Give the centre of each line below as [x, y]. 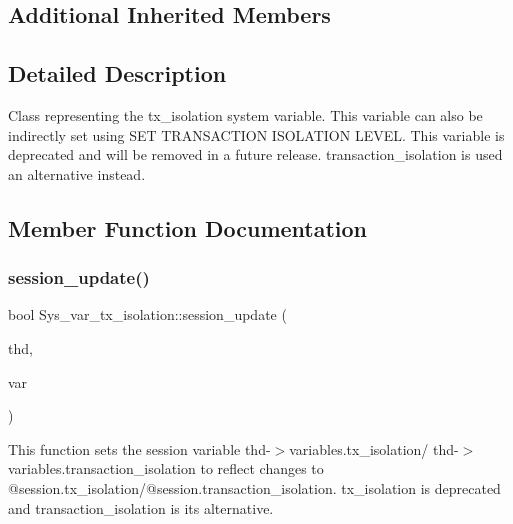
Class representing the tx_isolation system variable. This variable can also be [245, 114]
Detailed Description [117, 73]
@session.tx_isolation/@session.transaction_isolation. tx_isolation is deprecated [254, 487]
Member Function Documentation [188, 227]
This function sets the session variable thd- [139, 448]
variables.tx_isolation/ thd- [374, 448]
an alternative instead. [77, 173]
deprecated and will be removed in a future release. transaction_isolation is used [255, 154]
